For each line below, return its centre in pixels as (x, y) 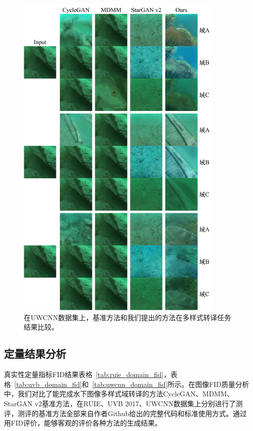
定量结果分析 (35, 354)
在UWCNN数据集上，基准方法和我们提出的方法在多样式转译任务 (127, 317)
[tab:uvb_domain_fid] (48, 384)
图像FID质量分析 (222, 384)
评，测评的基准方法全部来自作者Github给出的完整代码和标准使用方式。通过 (126, 413)
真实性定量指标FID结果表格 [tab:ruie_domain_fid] (84, 374)
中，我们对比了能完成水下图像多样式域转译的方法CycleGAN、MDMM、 (119, 394)
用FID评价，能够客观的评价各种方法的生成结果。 (83, 423)
